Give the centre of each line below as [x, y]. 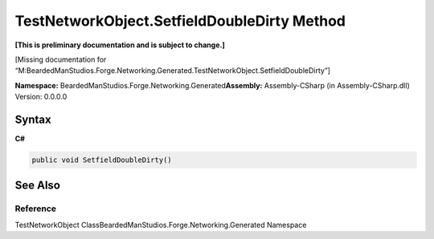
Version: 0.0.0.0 [41, 97]
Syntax [33, 119]
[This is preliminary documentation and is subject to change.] [120, 45]
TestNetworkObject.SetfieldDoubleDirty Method [180, 21]
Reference [35, 209]
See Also [37, 186]
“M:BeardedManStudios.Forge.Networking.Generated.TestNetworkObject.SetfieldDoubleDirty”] [173, 71]
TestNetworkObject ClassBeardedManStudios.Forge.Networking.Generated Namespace [161, 225]
